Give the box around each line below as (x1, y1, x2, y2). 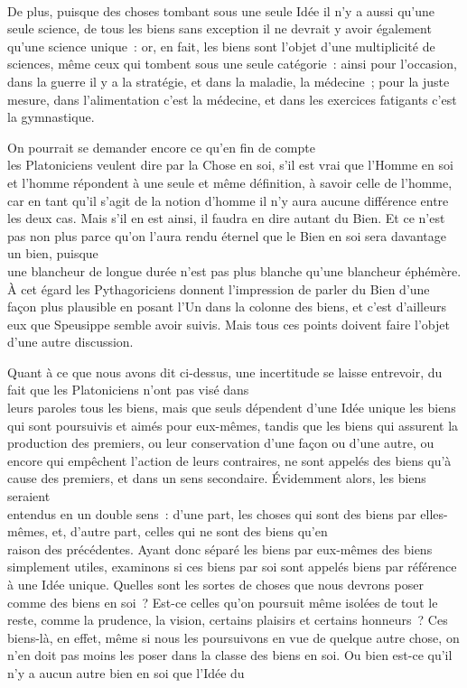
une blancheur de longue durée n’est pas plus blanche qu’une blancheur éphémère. (7, 261, 462, 280)
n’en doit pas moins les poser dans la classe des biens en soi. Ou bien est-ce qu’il (7, 646, 453, 665)
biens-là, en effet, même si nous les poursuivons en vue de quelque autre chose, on (7, 628, 460, 646)
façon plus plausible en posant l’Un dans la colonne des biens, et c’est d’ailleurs (7, 297, 446, 316)
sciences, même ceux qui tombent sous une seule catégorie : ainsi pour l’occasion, (7, 54, 457, 73)
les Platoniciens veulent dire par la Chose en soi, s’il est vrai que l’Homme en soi (7, 155, 453, 174)
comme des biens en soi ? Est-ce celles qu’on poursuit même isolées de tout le (7, 592, 438, 611)
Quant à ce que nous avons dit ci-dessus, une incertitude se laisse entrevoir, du (7, 362, 443, 381)
